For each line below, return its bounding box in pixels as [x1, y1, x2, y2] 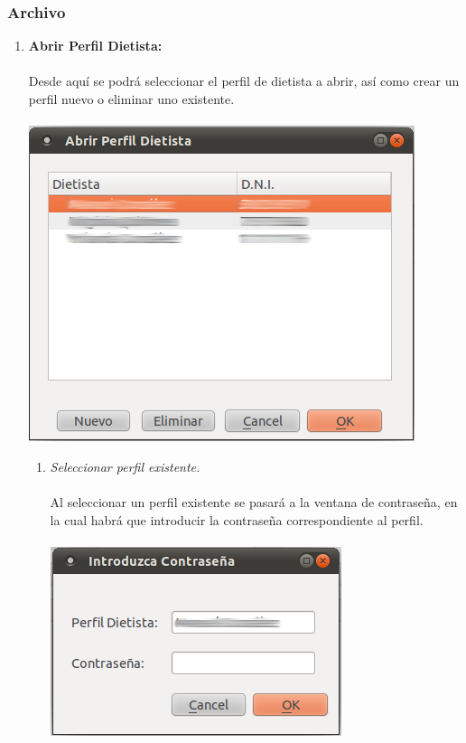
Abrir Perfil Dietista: [28, 36, 163, 55]
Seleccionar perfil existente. [50, 456, 200, 475]
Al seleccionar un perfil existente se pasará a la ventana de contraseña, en [50, 492, 458, 511]
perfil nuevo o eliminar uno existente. [28, 89, 235, 108]
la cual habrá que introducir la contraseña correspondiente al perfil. [50, 510, 424, 529]
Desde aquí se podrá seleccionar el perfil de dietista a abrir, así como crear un [28, 71, 460, 90]
